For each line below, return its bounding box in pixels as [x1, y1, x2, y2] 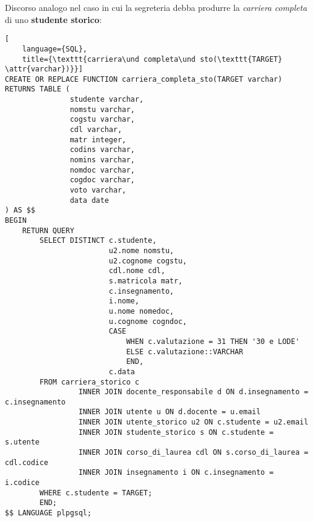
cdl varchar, [70, 125, 122, 134]
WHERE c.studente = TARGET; [39, 488, 153, 497]
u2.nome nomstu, [108, 246, 174, 255]
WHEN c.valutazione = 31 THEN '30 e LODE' [126, 337, 300, 346]
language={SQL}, [22, 44, 88, 53]
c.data [108, 367, 135, 376]
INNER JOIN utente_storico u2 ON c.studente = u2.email [78, 418, 309, 427]
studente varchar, [70, 95, 144, 104]
